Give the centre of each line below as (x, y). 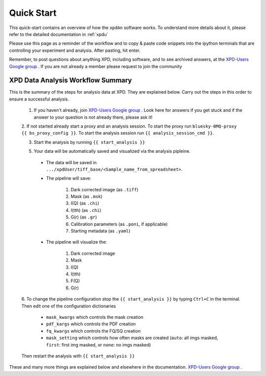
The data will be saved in (71, 162)
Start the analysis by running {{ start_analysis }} (89, 142)
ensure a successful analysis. (39, 99)
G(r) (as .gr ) (84, 217)
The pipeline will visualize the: (77, 242)
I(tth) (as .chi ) (86, 210)
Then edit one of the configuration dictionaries (69, 306)
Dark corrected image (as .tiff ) (105, 189)
